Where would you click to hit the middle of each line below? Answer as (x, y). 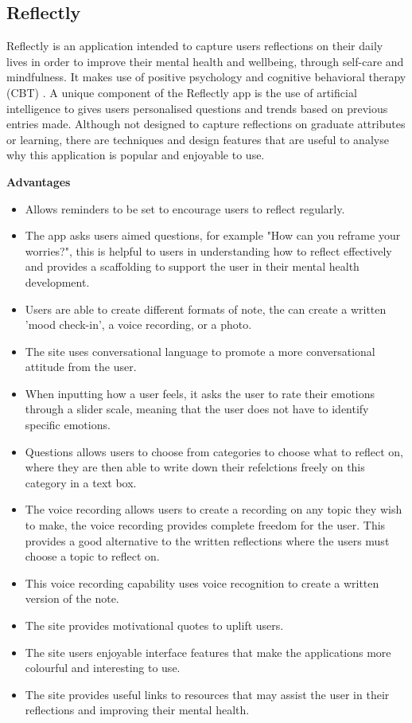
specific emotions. (68, 425)
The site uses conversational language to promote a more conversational (200, 351)
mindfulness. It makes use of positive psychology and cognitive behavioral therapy (206, 77)
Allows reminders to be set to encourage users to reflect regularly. (185, 208)
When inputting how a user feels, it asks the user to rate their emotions (200, 393)
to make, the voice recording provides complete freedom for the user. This (205, 525)
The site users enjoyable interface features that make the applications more (208, 652)
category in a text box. (81, 482)
